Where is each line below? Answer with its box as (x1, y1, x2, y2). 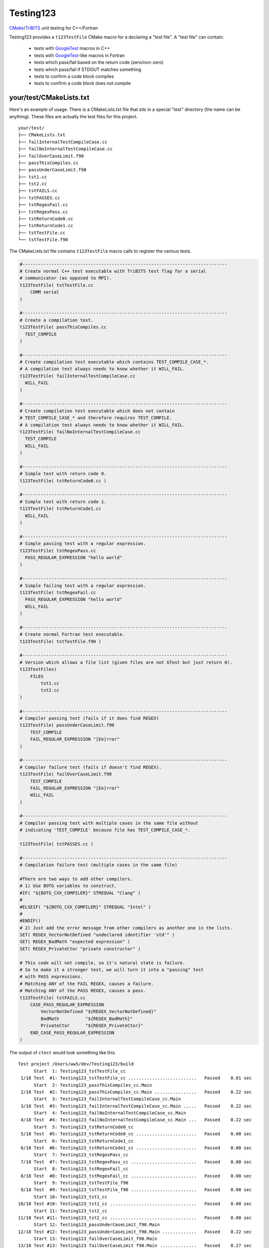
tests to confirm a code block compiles (34, 73, 114, 79)
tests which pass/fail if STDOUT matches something (34, 66, 141, 72)
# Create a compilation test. (19, 317, 94, 323)
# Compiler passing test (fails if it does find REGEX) (19, 715, 159, 721)
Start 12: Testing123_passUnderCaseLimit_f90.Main (33, 1222, 160, 1228)
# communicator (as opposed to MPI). (19, 275, 112, 281)
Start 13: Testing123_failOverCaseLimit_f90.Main (33, 1236, 157, 1242)
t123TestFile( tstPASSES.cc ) (19, 841, 94, 847)
